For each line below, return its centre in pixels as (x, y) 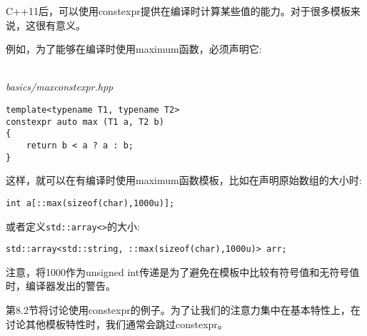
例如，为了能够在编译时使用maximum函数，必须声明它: (134, 49)
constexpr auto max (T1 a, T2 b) (85, 122)
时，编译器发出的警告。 (61, 286)
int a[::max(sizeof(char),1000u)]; (90, 203)
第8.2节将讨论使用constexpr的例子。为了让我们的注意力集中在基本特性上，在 (183, 310)
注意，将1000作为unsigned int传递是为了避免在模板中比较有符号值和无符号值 (183, 271)
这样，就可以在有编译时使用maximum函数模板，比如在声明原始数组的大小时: (184, 180)
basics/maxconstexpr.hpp (60, 87)
